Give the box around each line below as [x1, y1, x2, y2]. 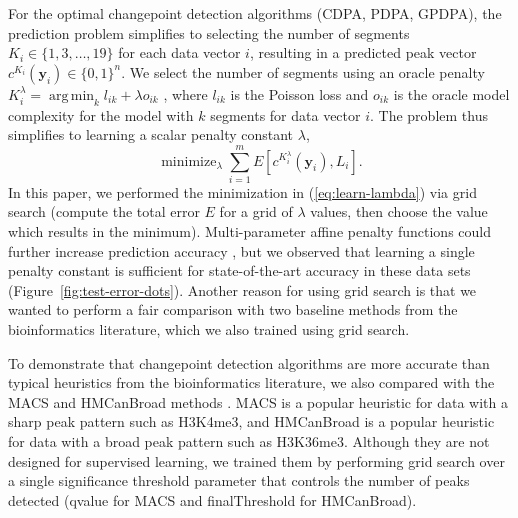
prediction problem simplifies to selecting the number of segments [8, 22, 410, 43]
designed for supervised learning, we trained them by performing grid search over [8, 450, 505, 471]
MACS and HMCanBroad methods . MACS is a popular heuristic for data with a [8, 391, 508, 412]
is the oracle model [393, 83, 510, 104]
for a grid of [219, 201, 293, 222]
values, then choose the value [310, 201, 488, 222]
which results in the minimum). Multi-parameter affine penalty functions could [8, 221, 491, 242]
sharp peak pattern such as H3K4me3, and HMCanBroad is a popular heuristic [8, 411, 495, 432]
